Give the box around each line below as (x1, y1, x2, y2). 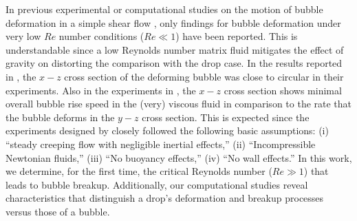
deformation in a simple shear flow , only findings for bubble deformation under (6, 15, 341, 30)
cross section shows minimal (224, 83, 342, 97)
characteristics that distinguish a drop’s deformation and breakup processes (6, 191, 324, 205)
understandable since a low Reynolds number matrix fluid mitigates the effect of (6, 42, 344, 56)
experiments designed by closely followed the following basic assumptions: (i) (6, 123, 329, 138)
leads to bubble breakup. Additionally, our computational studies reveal (6, 177, 308, 191)
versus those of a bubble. (6, 204, 110, 218)
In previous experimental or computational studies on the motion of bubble (6, 2, 323, 16)
